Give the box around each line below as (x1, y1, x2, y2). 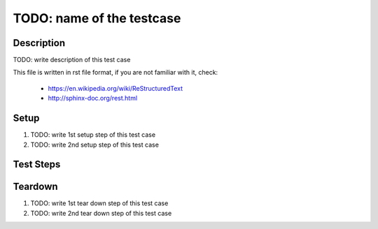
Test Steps (13, 158, 61, 170)
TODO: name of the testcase (13, 10, 181, 26)
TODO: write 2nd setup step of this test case (30, 140, 159, 149)
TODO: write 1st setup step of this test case (30, 131, 156, 139)
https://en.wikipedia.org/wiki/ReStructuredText (48, 84, 183, 92)
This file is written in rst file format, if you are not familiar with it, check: (13, 68, 218, 77)
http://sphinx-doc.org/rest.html (48, 94, 138, 103)
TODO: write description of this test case (13, 56, 131, 64)
